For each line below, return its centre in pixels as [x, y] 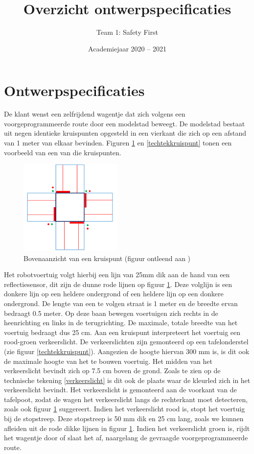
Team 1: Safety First [127, 32]
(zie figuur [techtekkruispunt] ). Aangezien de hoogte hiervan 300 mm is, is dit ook [127, 351]
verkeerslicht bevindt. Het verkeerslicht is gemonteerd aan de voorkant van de [120, 390]
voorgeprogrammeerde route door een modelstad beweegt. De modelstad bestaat [125, 123]
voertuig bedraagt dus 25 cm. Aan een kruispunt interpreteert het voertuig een [122, 332]
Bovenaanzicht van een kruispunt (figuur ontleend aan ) [107, 258]
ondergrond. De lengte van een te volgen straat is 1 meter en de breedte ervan [121, 303]
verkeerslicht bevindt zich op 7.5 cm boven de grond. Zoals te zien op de [112, 370]
